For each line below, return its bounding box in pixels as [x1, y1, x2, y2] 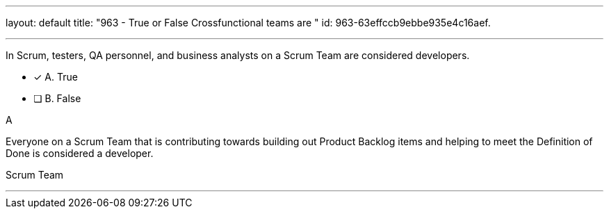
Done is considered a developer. [6, 147, 154, 159]
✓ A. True [33, 71, 78, 83]
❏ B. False [33, 92, 81, 104]
